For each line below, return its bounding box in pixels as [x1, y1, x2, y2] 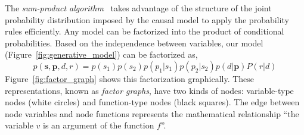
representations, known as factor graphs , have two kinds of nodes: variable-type [5, 84, 294, 96]
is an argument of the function [43, 119, 154, 131]
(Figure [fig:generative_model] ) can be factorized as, [5, 48, 198, 61]
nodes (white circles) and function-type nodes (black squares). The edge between [5, 96, 300, 108]
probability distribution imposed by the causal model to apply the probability [5, 13, 289, 26]
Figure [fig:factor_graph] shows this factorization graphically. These [5, 72, 255, 84]
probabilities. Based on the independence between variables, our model [5, 36, 263, 49]
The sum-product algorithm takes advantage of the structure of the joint [5, 2, 272, 14]
